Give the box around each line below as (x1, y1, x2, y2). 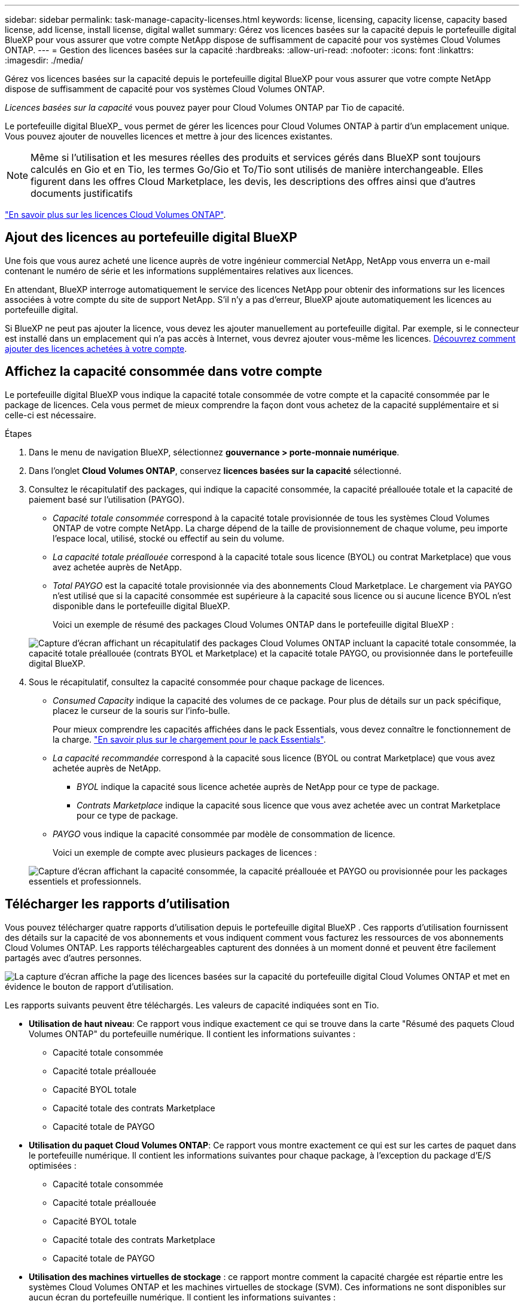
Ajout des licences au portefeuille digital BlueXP (5, 230, 297, 245)
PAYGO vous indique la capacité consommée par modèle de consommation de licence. (53, 828, 395, 839)
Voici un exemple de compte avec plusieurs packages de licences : (53, 847, 317, 858)
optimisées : (29, 1160, 77, 1171)
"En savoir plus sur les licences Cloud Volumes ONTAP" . (5, 209, 226, 220)
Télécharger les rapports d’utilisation (5, 896, 230, 912)
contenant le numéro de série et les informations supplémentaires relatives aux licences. (5, 265, 354, 276)
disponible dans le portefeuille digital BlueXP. (53, 600, 230, 611)
